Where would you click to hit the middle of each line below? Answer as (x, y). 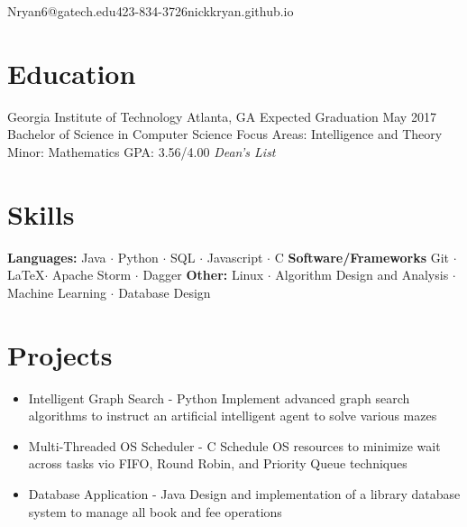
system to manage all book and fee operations (155, 511)
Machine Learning (57, 292)
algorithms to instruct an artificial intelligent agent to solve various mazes (233, 416)
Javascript (235, 257)
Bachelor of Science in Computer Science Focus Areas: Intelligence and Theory (225, 134)
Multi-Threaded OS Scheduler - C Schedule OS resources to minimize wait (234, 445)
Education (72, 73)
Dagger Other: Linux (203, 275)
